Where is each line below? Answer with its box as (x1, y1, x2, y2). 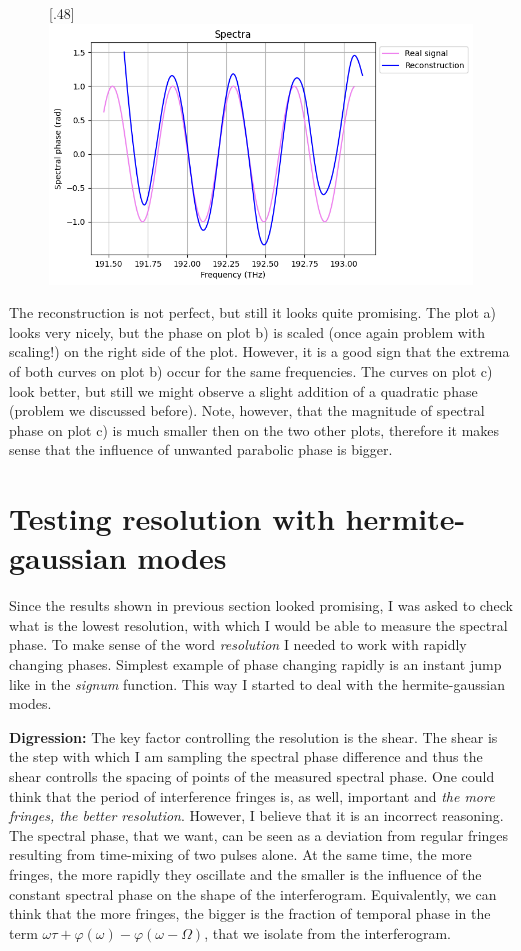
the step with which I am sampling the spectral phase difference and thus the (9, 746, 483, 767)
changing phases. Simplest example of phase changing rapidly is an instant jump (9, 654, 502, 675)
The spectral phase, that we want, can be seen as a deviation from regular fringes (9, 824, 509, 845)
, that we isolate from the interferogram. (204, 922, 451, 943)
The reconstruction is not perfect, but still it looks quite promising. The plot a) (9, 302, 497, 323)
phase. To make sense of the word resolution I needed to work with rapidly (9, 634, 467, 655)
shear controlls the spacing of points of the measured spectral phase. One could (9, 766, 495, 787)
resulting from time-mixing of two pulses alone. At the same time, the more (9, 844, 472, 865)
